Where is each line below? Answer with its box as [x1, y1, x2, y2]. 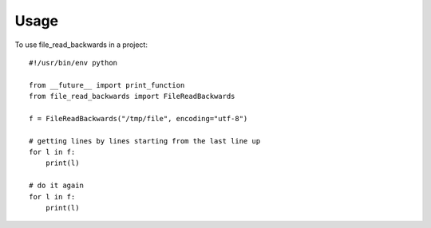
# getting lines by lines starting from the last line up [29, 136, 261, 145]
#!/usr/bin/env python [29, 58, 118, 67]
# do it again [29, 181, 84, 191]
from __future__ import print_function [29, 81, 185, 89]
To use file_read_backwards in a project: [14, 40, 148, 49]
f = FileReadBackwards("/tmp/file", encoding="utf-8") [29, 114, 248, 123]
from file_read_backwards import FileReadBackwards [29, 92, 235, 101]
